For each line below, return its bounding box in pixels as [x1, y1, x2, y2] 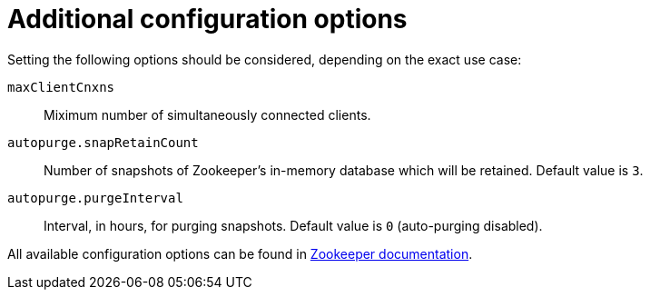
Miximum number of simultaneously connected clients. [44, 106, 371, 123]
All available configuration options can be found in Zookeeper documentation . [7, 245, 473, 262]
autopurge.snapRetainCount [7, 134, 199, 150]
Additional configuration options [7, 4, 408, 35]
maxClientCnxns [7, 79, 115, 94]
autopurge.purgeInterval [7, 190, 183, 205]
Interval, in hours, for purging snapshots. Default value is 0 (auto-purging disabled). [44, 217, 543, 233]
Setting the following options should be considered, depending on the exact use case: [7, 51, 522, 67]
